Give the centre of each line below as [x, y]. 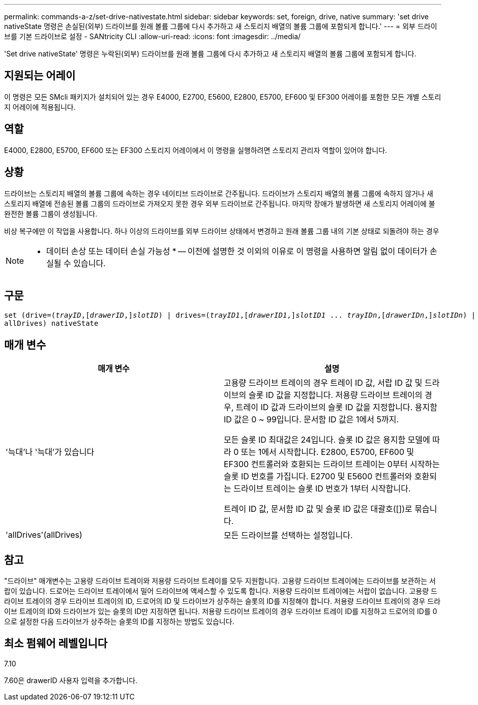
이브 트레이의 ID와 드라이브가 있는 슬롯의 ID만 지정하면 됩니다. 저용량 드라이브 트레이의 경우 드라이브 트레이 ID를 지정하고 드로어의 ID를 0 [221, 611]
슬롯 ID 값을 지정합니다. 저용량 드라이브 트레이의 [335, 395]
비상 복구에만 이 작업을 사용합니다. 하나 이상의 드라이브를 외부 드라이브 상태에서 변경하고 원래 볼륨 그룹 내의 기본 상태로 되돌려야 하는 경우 [222, 231]
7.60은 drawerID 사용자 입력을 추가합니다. [71, 680]
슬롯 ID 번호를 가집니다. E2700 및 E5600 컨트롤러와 [318, 477]
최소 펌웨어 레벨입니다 [56, 643]
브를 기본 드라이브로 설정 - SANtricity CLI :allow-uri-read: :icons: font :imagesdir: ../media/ [153, 36]
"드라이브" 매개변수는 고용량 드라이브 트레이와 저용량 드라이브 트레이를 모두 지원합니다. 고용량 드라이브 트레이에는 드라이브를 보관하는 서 [220, 581]
